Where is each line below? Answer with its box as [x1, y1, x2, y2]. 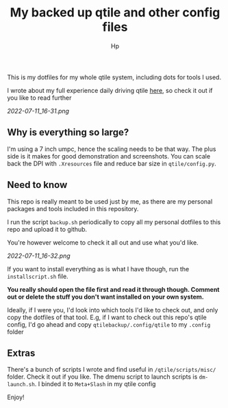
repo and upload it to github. [7, 225, 88, 233]
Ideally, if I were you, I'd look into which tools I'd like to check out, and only [7, 305, 218, 314]
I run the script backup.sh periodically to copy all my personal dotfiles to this [7, 217, 221, 226]
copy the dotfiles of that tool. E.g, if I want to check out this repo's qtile [7, 313, 207, 321]
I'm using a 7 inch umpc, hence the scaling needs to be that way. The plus [7, 145, 216, 153]
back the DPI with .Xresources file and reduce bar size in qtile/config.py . [7, 159, 217, 167]
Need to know [7, 179, 68, 191]
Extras [7, 347, 36, 359]
